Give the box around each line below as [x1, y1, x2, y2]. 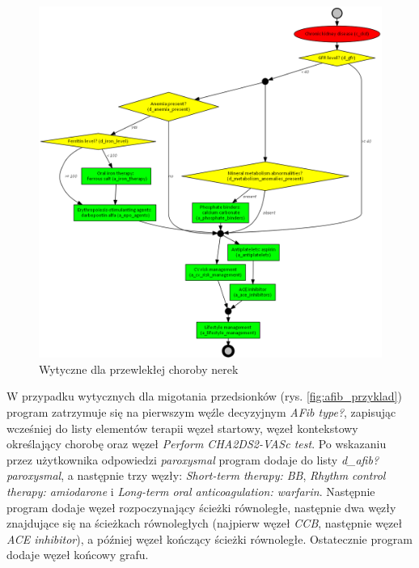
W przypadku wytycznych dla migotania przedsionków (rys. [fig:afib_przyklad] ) [6, 388, 402, 405]
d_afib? [341, 451, 379, 468]
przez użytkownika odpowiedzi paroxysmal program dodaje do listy [6, 451, 338, 468]
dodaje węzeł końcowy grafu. [6, 546, 149, 563]
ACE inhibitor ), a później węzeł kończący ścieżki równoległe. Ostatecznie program [6, 530, 413, 547]
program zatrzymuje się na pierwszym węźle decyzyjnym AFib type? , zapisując [6, 403, 396, 420]
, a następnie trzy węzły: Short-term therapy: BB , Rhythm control [61, 467, 386, 484]
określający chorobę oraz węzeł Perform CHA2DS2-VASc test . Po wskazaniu [6, 435, 387, 452]
